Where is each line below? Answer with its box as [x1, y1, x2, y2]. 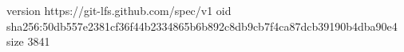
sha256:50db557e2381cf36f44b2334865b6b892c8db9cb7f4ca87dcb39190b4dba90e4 [6, 17, 398, 34]
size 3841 [6, 33, 50, 50]
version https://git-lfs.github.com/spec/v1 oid [6, 2, 232, 18]
